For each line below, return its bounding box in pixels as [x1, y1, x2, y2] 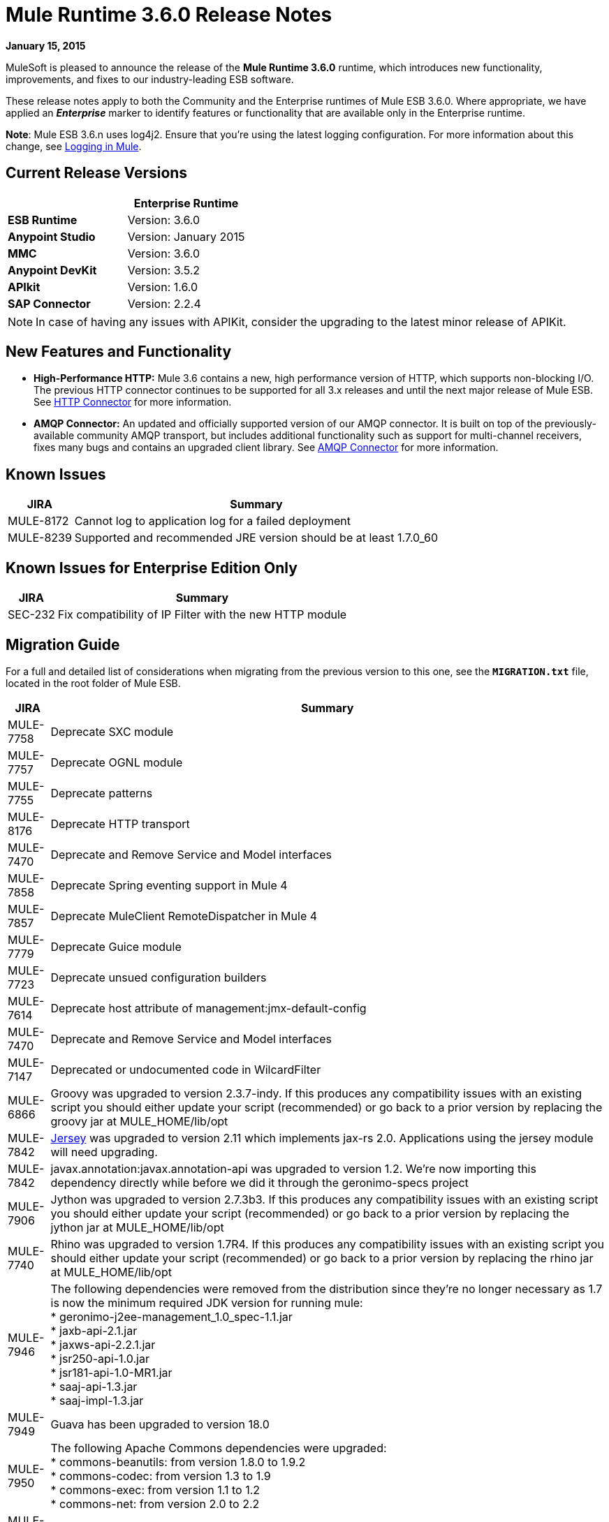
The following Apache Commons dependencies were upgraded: [50, 1440, 387, 1455]
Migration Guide [6, 635, 120, 653]
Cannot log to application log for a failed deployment [74, 514, 351, 529]
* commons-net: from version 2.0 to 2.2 [50, 1496, 260, 1511]
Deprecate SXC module [50, 724, 174, 739]
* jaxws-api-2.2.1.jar [50, 1337, 156, 1352]
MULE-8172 [8, 514, 69, 529]
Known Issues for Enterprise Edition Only [6, 559, 298, 577]
